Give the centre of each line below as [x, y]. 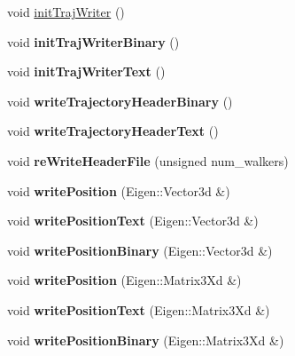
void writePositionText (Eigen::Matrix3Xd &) [139, 309]
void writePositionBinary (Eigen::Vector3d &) [140, 250]
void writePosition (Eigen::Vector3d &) [119, 190]
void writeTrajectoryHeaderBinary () [120, 101]
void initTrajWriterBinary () [93, 41]
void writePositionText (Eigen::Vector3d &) [133, 221]
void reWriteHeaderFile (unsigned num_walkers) [148, 160]
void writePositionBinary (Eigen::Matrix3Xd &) [146, 340]
